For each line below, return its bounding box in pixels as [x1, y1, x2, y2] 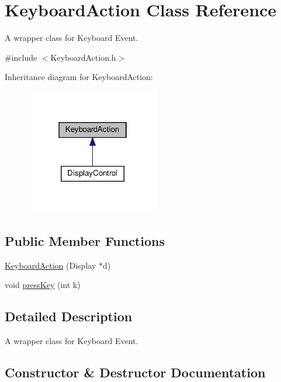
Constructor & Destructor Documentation [5, 363, 266, 381]
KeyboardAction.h [50, 51, 116, 63]
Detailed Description [5, 307, 133, 325]
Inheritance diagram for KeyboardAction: [5, 71, 153, 83]
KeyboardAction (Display [5, 259, 96, 271]
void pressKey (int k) [5, 279, 81, 291]
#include [5, 51, 37, 63]
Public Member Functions [5, 231, 165, 249]
